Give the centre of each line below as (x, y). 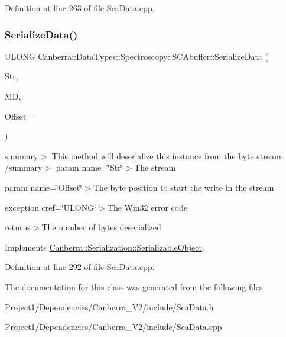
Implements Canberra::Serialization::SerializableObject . (105, 247)
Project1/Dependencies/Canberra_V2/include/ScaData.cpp (113, 327)
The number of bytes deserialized (101, 227)
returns (18, 227)
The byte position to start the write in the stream (183, 187)
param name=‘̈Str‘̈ (90, 167)
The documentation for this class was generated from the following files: (135, 286)
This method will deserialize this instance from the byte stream (166, 155)
